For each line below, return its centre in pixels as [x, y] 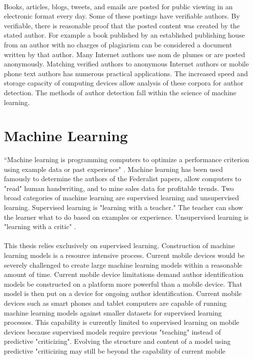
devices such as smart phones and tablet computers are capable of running [115, 303]
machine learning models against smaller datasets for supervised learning [113, 312]
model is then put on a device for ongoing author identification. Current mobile [123, 293]
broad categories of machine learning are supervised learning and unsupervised [122, 198]
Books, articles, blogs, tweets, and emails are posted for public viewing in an [118, 6]
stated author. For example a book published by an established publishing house [125, 35]
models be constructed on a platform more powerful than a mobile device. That [123, 284]
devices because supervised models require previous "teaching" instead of [112, 331]
